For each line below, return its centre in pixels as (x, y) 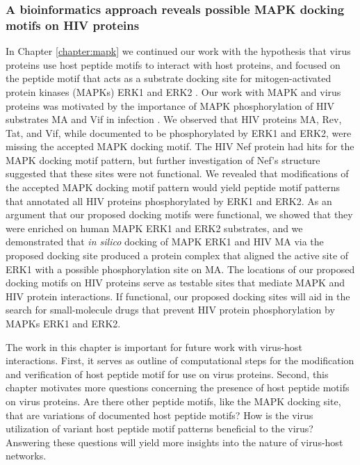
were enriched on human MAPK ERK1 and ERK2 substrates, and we (154, 228)
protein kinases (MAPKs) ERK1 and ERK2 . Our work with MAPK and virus (173, 91)
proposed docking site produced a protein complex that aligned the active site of (177, 255)
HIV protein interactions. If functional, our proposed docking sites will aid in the (178, 296)
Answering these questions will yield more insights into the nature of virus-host (174, 442)
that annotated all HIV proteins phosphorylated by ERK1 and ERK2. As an (169, 201)
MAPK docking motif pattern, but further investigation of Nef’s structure (163, 160)
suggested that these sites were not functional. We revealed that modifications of (177, 173)
